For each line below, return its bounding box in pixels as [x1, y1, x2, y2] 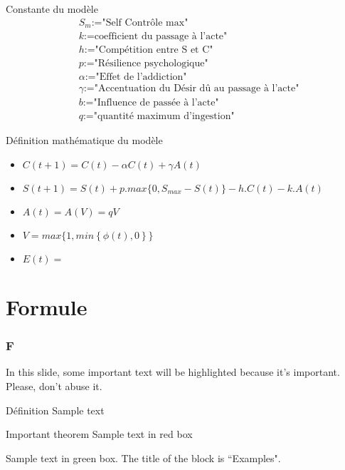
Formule [6, 292, 87, 322]
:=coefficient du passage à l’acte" [84, 31, 228, 42]
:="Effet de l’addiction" [85, 72, 187, 83]
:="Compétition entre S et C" [84, 45, 213, 56]
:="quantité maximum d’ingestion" [83, 111, 235, 122]
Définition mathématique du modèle [6, 133, 163, 148]
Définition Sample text [6, 402, 105, 417]
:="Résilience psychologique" [83, 58, 208, 69]
